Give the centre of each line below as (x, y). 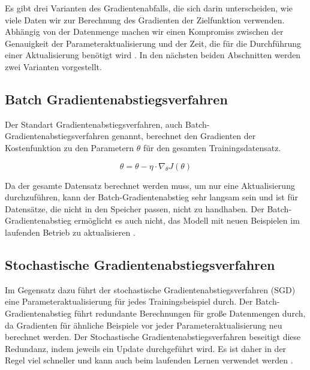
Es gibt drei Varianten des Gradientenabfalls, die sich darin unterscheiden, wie (149, 8)
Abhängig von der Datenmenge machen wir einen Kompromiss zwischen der (144, 31)
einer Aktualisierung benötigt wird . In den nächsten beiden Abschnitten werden (153, 55)
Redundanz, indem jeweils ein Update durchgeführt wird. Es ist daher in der (146, 348)
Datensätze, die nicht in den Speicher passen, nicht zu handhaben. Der (135, 208)
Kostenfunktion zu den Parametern (70, 147)
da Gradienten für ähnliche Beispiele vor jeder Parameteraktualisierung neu (144, 325)
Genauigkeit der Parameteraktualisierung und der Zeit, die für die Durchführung (153, 43)
